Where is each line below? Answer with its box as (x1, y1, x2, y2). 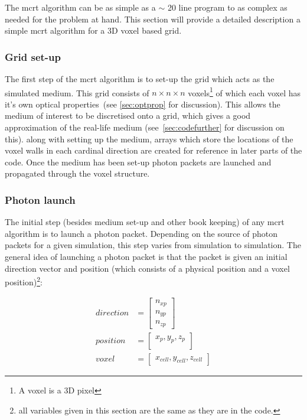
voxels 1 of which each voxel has (188, 84, 301, 99)
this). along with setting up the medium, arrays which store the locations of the (5, 132, 293, 145)
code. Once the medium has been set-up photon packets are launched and (5, 155, 272, 168)
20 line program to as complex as (167, 1, 288, 13)
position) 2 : (5, 274, 43, 288)
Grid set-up (5, 49, 61, 64)
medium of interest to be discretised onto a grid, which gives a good (5, 109, 251, 122)
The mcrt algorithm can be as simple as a (5, 1, 156, 13)
